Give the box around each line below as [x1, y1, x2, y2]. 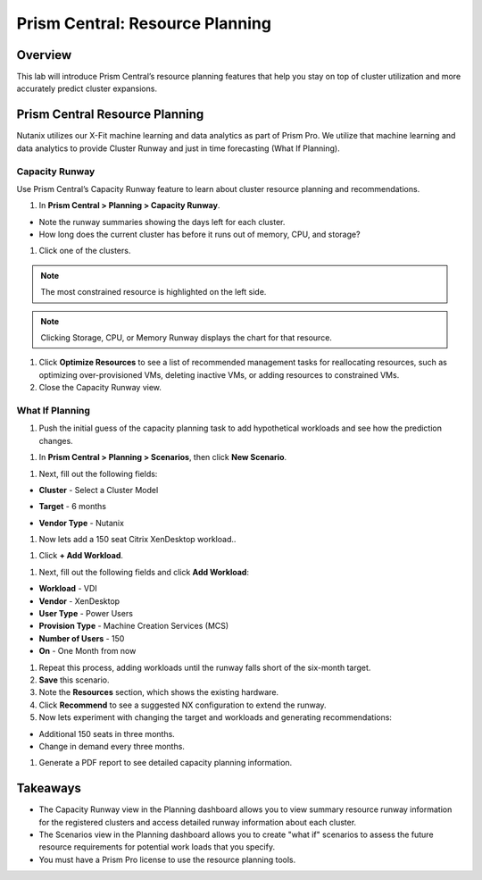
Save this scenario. [38, 675, 110, 685]
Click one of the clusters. [38, 246, 131, 256]
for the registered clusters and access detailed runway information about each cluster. [38, 817, 357, 827]
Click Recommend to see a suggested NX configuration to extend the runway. [38, 700, 327, 710]
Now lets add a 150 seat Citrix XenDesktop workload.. [38, 534, 237, 545]
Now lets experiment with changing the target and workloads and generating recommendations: [38, 712, 393, 723]
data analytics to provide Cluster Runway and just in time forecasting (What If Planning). [16, 143, 340, 154]
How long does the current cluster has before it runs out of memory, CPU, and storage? [38, 229, 361, 240]
